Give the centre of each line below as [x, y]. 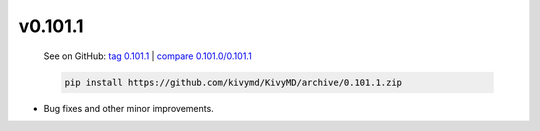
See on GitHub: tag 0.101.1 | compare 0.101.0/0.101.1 [147, 56]
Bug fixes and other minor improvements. [128, 108]
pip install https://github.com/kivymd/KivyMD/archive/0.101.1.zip [233, 82]
